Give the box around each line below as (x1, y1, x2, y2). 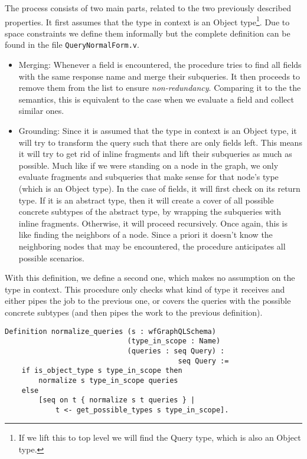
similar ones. (18, 104, 64, 117)
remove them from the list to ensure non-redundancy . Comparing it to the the (18, 81, 301, 94)
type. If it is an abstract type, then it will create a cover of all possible (18, 194, 274, 206)
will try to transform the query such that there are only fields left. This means (18, 136, 302, 148)
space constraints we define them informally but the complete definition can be (5, 27, 290, 39)
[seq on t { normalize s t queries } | (38, 396, 195, 405)
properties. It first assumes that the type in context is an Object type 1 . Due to (5, 14, 290, 28)
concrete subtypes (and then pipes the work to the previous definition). (5, 306, 263, 318)
